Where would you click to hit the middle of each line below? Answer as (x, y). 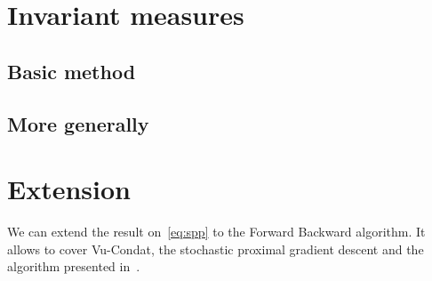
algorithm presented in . (74, 266)
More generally (78, 123)
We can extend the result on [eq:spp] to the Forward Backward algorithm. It (216, 232)
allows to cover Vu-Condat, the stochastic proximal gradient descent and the (216, 249)
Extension (69, 189)
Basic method (72, 71)
